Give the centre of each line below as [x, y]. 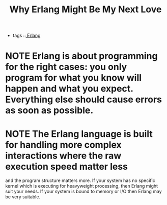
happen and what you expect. [69, 89]
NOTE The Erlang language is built [79, 134]
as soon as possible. [49, 110]
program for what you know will [73, 78]
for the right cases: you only [66, 67]
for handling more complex [63, 145]
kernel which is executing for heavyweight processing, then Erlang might [82, 186]
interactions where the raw [63, 156]
